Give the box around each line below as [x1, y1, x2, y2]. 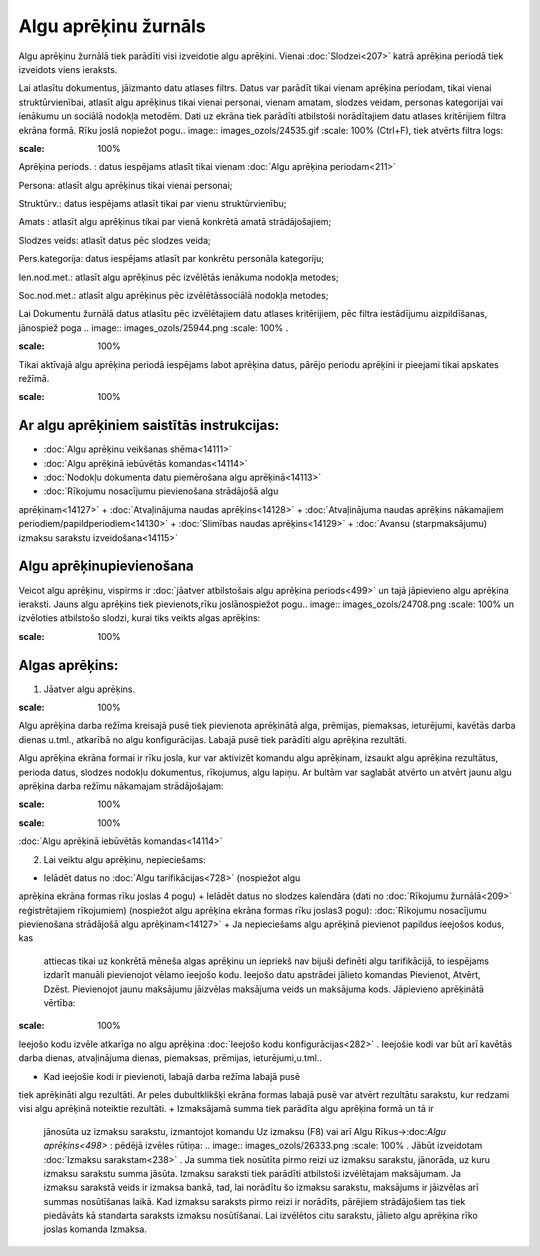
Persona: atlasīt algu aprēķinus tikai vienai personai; [18, 179, 233, 191]
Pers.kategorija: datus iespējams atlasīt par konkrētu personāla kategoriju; [18, 253, 325, 265]
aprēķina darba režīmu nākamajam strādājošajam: [18, 780, 224, 792]
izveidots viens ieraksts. [18, 63, 118, 75]
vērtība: [43, 997, 76, 1009]
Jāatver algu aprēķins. [43, 683, 135, 695]
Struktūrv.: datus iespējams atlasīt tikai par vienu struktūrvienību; [18, 198, 287, 210]
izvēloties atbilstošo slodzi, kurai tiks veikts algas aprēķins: [18, 612, 261, 624]
